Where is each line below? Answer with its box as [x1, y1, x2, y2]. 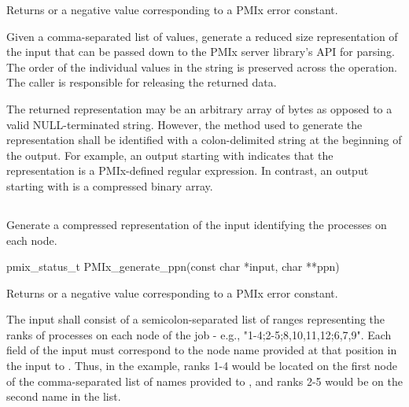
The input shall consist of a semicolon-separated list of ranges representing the [6, 311, 385, 327]
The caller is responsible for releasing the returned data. [6, 74, 277, 91]
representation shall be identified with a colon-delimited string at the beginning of [6, 131, 402, 148]
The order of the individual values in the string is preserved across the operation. [6, 58, 397, 75]
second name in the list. [6, 388, 121, 405]
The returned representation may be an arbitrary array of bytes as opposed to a [6, 100, 392, 117]
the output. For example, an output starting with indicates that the [6, 146, 333, 163]
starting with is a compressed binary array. [6, 177, 213, 194]
